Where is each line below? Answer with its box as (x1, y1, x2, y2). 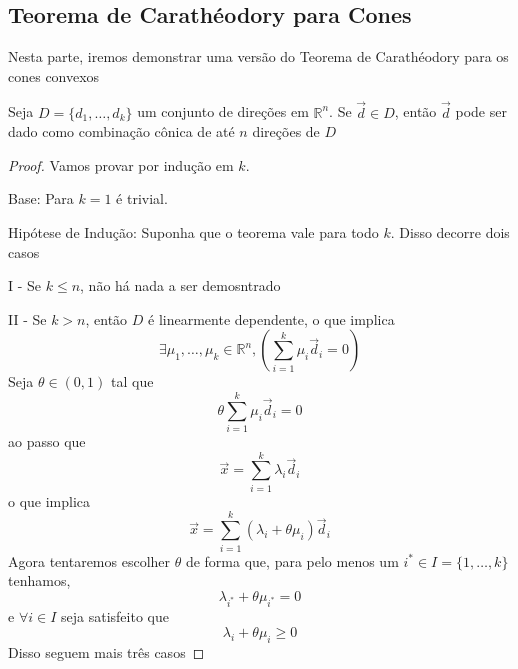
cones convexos (8, 65, 100, 86)
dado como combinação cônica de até (8, 121, 235, 142)
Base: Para (8, 188, 74, 209)
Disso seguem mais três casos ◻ (8, 641, 205, 662)
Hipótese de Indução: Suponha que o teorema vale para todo (8, 221, 379, 242)
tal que (110, 371, 154, 392)
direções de (252, 121, 320, 142)
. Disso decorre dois (390, 221, 510, 242)
